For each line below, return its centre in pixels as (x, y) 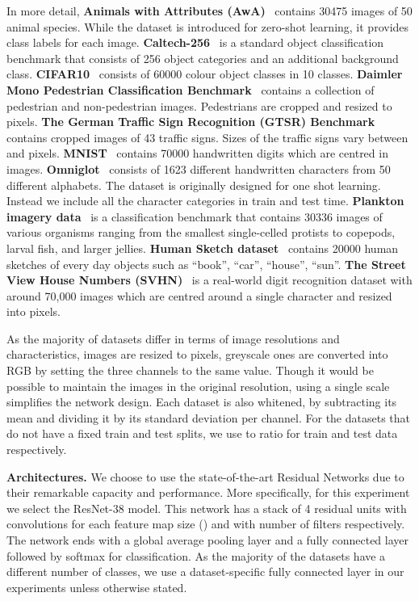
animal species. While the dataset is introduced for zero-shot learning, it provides (208, 26)
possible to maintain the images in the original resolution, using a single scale (198, 386)
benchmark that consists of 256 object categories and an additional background (203, 58)
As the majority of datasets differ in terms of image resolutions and (173, 338)
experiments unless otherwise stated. (97, 587)
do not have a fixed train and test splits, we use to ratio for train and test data (202, 433)
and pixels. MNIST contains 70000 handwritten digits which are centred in (197, 153)
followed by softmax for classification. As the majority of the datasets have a (196, 555)
